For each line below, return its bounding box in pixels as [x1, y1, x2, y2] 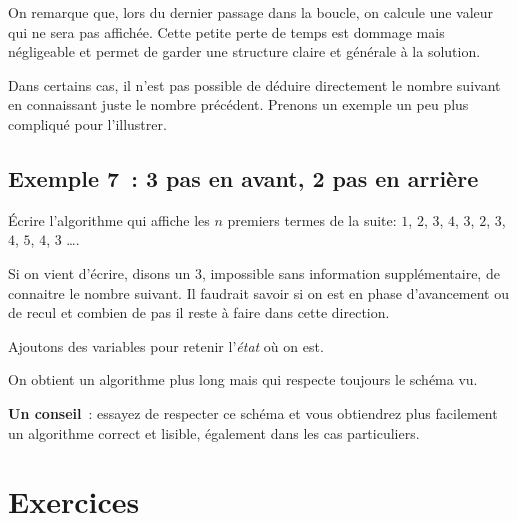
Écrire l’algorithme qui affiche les [8, 209, 210, 230]
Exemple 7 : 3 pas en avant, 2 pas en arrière [8, 162, 479, 193]
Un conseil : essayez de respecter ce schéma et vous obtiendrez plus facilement [8, 402, 498, 423]
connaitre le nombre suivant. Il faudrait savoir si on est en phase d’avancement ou [8, 282, 510, 303]
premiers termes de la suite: [227, 209, 397, 230]
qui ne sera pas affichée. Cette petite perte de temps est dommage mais [8, 21, 445, 42]
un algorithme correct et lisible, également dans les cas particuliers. [8, 422, 420, 443]
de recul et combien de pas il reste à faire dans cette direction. [8, 302, 390, 323]
